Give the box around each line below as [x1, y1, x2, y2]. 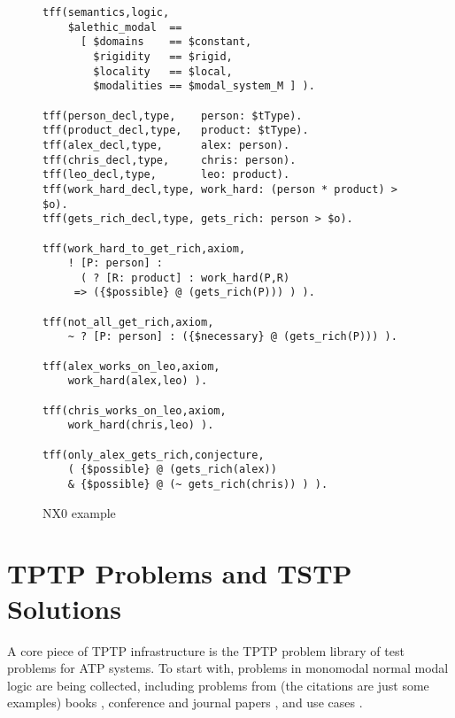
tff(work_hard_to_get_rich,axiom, [42, 242, 246, 255]
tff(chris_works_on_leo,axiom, [42, 404, 227, 417]
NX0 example [42, 503, 116, 521]
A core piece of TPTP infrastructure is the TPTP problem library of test [7, 641, 405, 660]
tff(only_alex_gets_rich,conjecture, [42, 448, 265, 461]
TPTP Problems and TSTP [7, 555, 352, 591]
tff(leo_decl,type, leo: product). [42, 168, 290, 181]
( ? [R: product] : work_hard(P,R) [80, 271, 290, 284]
